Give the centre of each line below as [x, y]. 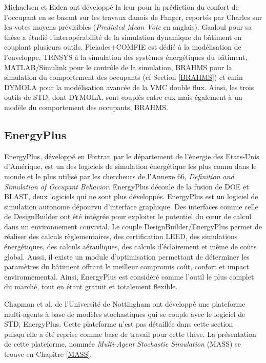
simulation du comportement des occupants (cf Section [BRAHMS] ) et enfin [124, 77]
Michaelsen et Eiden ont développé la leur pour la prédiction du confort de [121, 7]
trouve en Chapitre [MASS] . [48, 354]
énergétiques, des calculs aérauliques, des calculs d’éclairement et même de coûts [130, 247]
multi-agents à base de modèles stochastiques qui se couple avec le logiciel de [125, 314]
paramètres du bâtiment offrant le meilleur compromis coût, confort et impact [127, 266]
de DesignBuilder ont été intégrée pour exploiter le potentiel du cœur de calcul [128, 216]
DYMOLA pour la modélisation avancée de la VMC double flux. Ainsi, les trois [129, 87]
